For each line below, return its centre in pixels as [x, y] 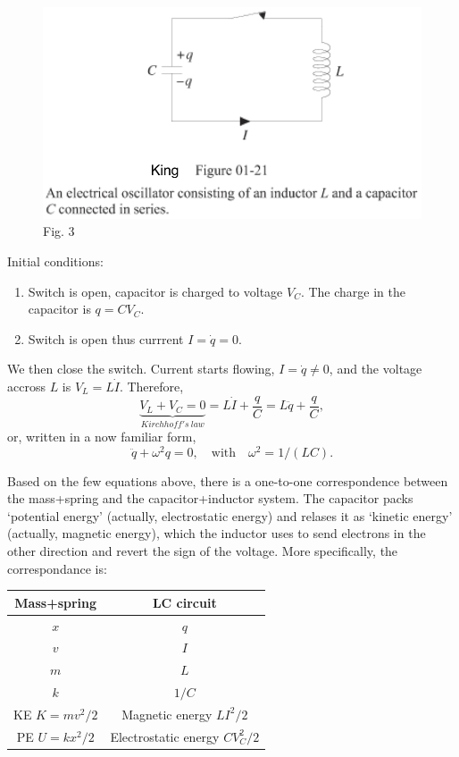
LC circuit [184, 602]
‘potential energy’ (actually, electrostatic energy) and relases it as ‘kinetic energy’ [230, 515]
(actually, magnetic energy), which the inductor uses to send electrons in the [217, 533]
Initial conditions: [55, 261]
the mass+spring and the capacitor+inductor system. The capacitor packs [210, 498]
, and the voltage [376, 369]
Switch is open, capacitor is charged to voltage [155, 291]
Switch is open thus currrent [106, 338]
